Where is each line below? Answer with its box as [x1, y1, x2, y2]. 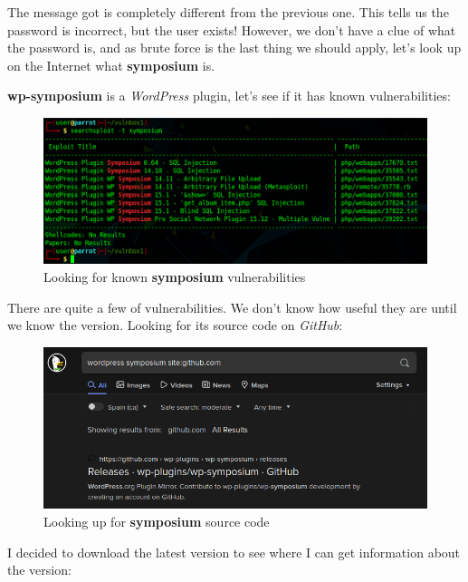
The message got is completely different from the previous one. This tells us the [7, 3, 449, 21]
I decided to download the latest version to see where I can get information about [7, 542, 461, 561]
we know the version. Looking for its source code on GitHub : [7, 315, 343, 335]
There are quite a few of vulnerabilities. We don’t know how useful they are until [7, 297, 457, 316]
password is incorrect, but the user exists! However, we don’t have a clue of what [7, 20, 456, 39]
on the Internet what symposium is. [7, 55, 215, 74]
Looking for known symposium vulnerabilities [43, 267, 306, 286]
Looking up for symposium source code [43, 512, 270, 531]
